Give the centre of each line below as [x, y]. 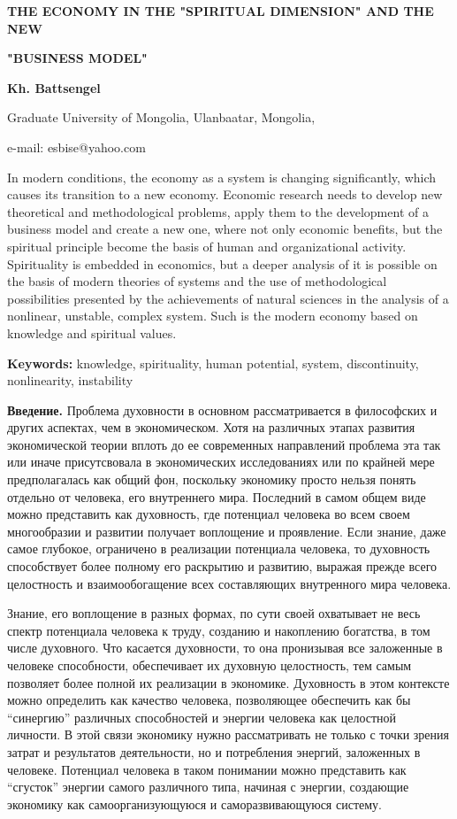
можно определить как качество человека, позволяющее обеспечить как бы [209, 700]
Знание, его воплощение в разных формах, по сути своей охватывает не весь [214, 613]
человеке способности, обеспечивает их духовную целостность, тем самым [209, 665]
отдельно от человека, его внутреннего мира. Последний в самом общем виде [217, 496]
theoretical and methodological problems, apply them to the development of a [218, 211]
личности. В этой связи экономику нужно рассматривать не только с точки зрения [228, 734]
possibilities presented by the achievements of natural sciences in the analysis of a [228, 298]
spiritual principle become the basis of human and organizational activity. [207, 246]
